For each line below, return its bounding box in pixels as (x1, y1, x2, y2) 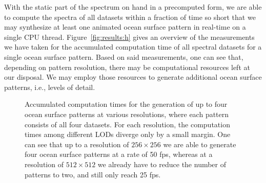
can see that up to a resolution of (25, 139, 129, 149)
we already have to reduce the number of (97, 158, 227, 169)
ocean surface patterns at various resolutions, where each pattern (25, 108, 229, 119)
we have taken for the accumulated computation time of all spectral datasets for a (4, 41, 262, 52)
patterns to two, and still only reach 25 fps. (25, 169, 161, 179)
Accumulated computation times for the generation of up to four (25, 99, 228, 109)
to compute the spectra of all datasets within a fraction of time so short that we (4, 11, 256, 22)
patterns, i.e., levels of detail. (4, 81, 95, 92)
